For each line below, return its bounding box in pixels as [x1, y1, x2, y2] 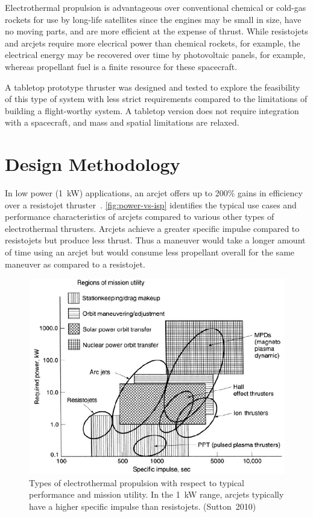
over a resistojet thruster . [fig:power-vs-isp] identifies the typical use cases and [5, 198, 297, 211]
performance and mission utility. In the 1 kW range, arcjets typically [29, 488, 284, 501]
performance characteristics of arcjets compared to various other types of [5, 210, 274, 223]
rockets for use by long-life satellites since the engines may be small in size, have [5, 13, 302, 25]
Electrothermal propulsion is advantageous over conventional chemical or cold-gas [5, 1, 306, 13]
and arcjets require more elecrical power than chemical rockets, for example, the [5, 36, 300, 49]
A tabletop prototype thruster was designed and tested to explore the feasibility [5, 80, 300, 93]
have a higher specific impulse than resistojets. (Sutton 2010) [29, 500, 256, 513]
